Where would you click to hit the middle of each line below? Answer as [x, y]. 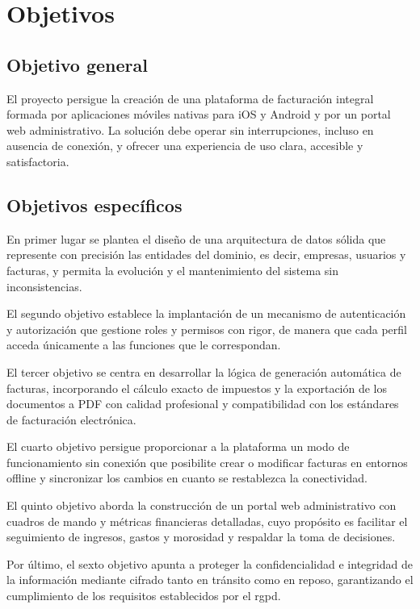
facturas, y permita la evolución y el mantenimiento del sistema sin [173, 270]
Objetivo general [77, 64]
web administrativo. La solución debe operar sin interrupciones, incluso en [190, 129]
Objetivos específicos [94, 204]
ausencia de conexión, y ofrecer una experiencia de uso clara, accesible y [185, 146]
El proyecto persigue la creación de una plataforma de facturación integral [190, 98]
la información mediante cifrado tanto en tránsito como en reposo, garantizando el [210, 580]
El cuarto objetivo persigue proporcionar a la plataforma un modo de [178, 446]
